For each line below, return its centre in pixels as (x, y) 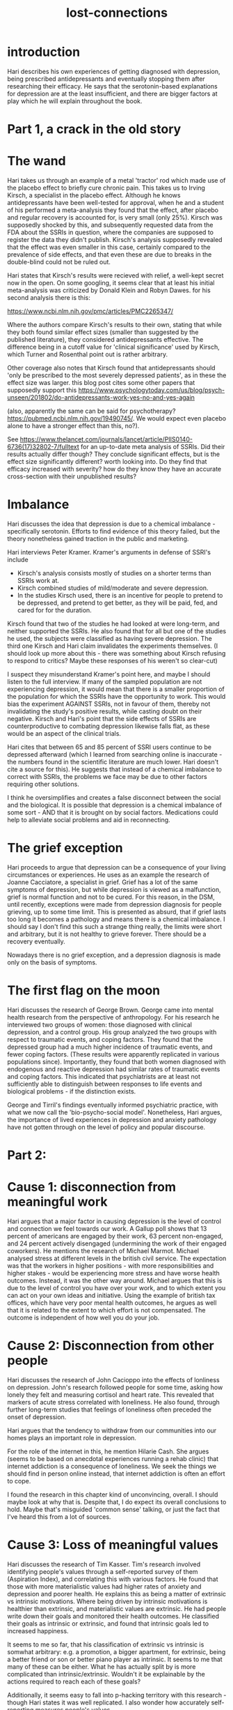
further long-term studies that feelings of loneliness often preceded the (110, 1409)
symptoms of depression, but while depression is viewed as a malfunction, (114, 889)
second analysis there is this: (49, 298)
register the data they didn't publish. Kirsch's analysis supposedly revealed (115, 240)
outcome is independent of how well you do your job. (83, 1317)
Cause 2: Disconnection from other (111, 1346)
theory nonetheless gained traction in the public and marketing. (98, 539)
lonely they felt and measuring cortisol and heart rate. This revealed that (111, 1394)
